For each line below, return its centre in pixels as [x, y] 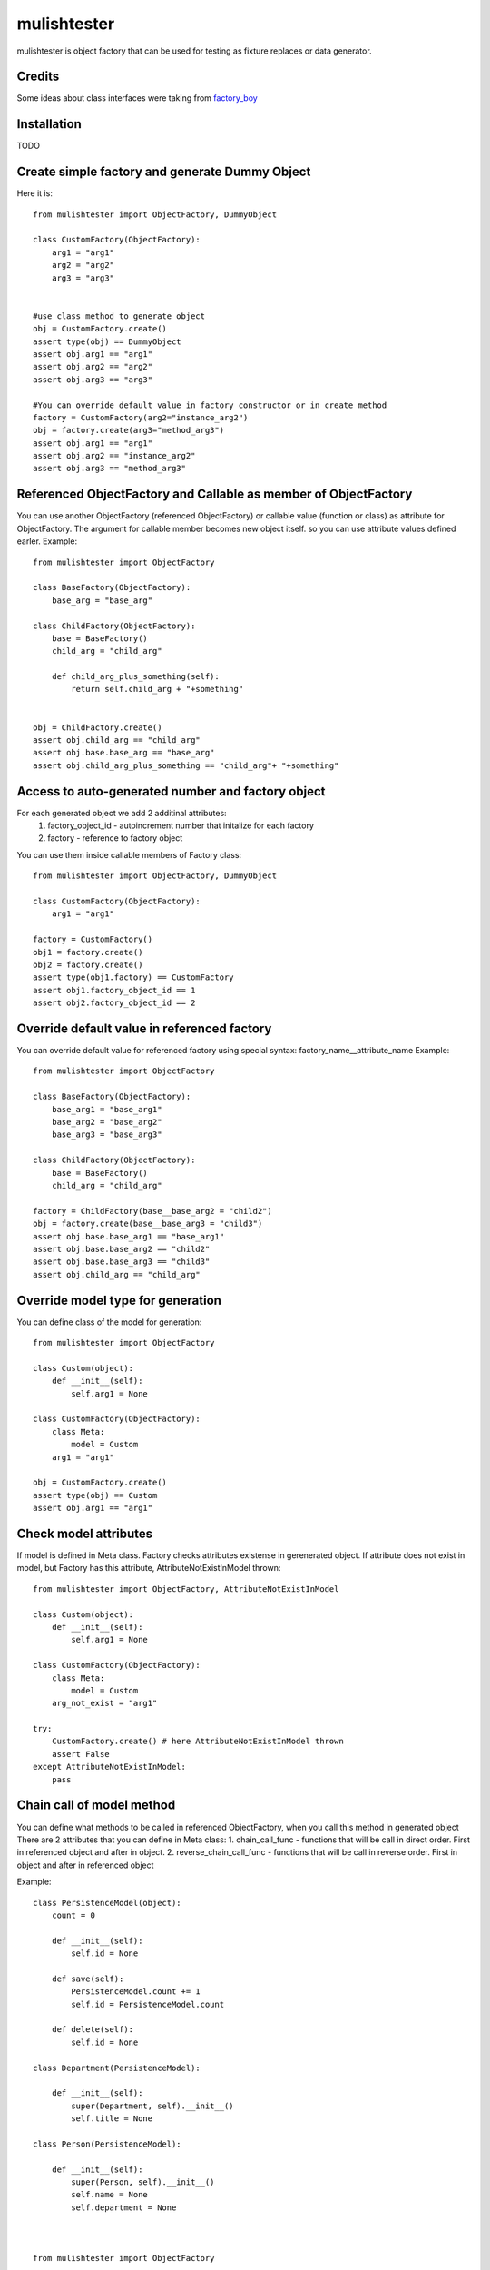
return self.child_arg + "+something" [157, 689]
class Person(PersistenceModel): [107, 2144]
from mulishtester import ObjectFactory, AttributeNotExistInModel [186, 1589]
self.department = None [124, 2207]
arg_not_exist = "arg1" [104, 1703]
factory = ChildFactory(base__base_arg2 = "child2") [152, 1211]
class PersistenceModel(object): [107, 1903]
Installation [49, 124]
